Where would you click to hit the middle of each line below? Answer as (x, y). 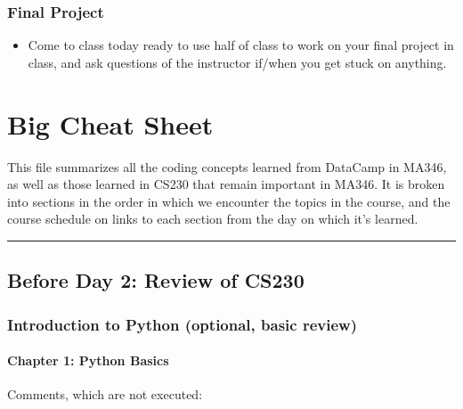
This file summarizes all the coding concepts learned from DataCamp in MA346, (227, 166)
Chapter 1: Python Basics (88, 360)
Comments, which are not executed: (105, 394)
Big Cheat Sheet (110, 123)
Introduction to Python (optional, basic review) (182, 324)
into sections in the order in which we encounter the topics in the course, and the (229, 201)
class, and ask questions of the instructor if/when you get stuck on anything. (237, 62)
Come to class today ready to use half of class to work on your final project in (241, 45)
